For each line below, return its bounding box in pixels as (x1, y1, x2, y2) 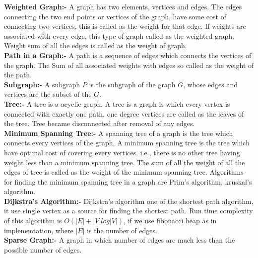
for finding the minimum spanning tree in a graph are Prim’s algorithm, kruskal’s (4, 176, 252, 187)
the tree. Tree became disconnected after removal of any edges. (4, 118, 195, 129)
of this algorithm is (4, 215, 62, 226)
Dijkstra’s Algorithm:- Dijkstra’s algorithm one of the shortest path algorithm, (4, 195, 254, 206)
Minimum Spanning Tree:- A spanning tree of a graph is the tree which (4, 128, 233, 138)
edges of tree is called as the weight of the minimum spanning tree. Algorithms (4, 167, 244, 177)
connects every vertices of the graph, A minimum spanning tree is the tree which (4, 137, 250, 148)
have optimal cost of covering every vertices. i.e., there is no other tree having (4, 147, 240, 157)
